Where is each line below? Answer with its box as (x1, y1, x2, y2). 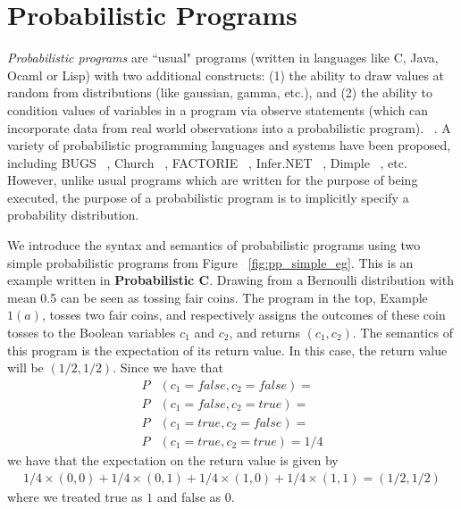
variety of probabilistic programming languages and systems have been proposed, (7, 136, 451, 154)
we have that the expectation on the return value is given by (7, 450, 339, 469)
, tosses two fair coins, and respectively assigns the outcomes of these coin (41, 305, 446, 324)
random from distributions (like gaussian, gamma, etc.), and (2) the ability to (7, 83, 433, 102)
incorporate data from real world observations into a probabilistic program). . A (7, 118, 451, 137)
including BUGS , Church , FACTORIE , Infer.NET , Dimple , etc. (7, 153, 407, 171)
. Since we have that (113, 358, 223, 377)
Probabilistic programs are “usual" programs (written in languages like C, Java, (7, 48, 439, 67)
